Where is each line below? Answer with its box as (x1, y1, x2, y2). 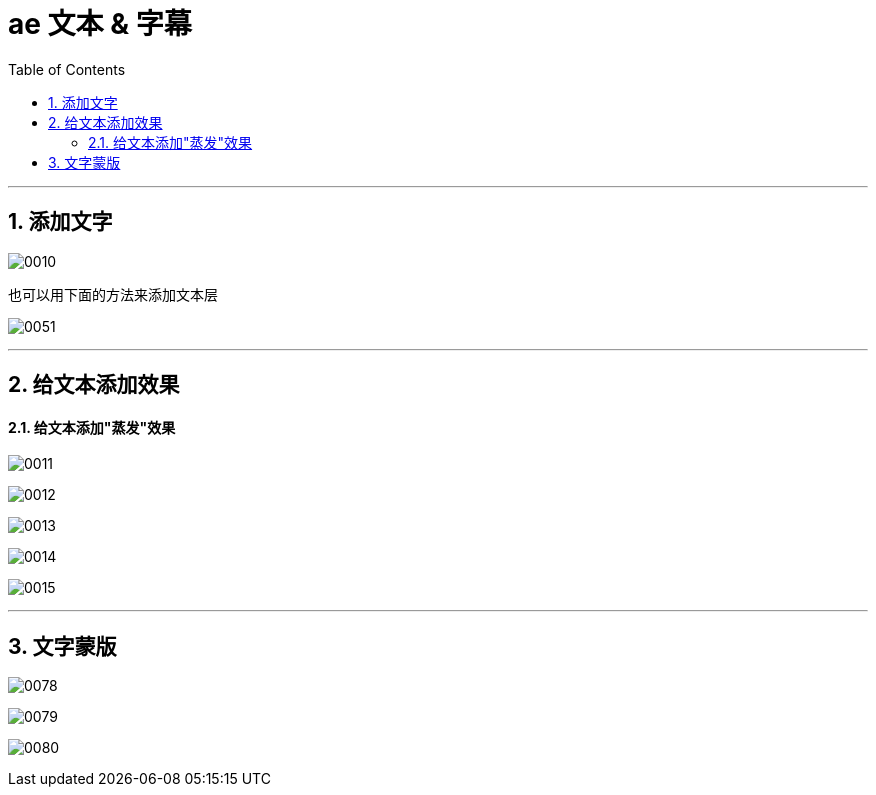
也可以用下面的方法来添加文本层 (8, 285, 218, 303)
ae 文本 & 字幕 (8, 7, 192, 41)
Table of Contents (8, 60, 126, 78)
